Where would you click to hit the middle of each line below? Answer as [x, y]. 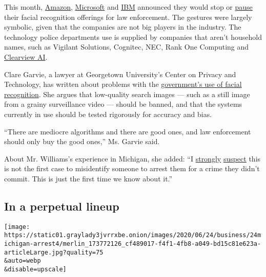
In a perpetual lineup [62, 206]
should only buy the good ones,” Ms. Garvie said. [82, 141]
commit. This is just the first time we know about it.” [88, 178]
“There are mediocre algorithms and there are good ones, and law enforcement [128, 131]
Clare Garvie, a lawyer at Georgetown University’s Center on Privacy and [120, 74]
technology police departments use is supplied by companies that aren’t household [133, 37]
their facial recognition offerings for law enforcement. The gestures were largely [128, 17]
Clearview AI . [26, 56]
